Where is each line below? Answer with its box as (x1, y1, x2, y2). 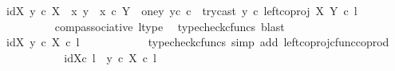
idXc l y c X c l (64, 49, 156, 65)
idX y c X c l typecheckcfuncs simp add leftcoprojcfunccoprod (6, 34, 389, 50)
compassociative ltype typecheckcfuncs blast (54, 18, 285, 34)
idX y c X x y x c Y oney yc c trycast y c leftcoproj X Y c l (6, 2, 357, 18)
